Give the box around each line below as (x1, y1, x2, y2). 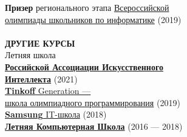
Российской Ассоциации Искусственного (5, 60, 163, 73)
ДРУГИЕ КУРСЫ (5, 36, 75, 49)
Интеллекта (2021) (5, 72, 78, 85)
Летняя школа (5, 48, 56, 61)
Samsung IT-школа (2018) (5, 108, 107, 121)
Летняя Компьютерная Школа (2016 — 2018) (5, 119, 183, 132)
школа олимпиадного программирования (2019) (5, 96, 180, 109)
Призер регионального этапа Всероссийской (5, 1, 169, 13)
